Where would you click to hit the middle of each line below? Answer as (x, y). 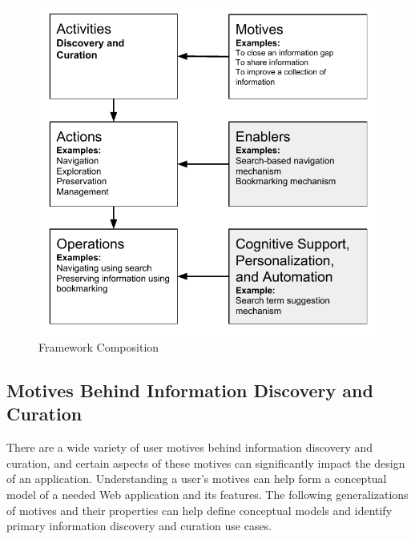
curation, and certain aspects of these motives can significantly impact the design (206, 463)
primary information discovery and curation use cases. (139, 526)
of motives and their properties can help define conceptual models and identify (199, 510)
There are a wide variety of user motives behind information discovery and (190, 447)
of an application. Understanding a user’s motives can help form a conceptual (197, 479)
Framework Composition (99, 347)
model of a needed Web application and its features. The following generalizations (207, 495)
